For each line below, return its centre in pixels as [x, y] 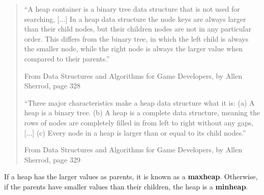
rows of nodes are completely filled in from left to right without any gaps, [139, 122]
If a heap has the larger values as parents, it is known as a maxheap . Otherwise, [131, 176]
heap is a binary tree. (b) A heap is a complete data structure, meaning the [142, 112]
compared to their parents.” [67, 58]
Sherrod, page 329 [52, 159]
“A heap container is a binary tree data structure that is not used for [132, 9]
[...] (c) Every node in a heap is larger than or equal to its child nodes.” [135, 132]
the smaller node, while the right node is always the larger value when [134, 48]
